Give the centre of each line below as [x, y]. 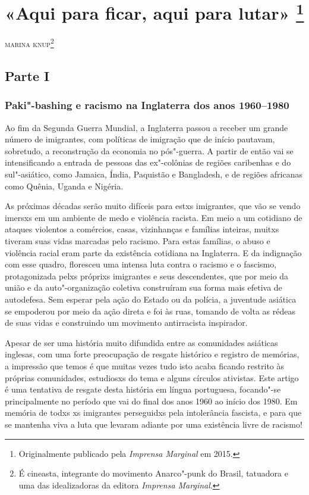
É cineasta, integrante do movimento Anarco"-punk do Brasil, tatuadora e [153, 473]
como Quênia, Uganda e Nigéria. [64, 186]
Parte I [27, 76]
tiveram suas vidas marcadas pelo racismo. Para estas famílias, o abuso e [138, 241]
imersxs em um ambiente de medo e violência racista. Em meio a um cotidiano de [154, 217]
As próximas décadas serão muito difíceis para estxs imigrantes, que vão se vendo [153, 206]
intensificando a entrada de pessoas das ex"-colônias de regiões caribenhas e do [148, 162]
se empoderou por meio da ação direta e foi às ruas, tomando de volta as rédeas [150, 311]
